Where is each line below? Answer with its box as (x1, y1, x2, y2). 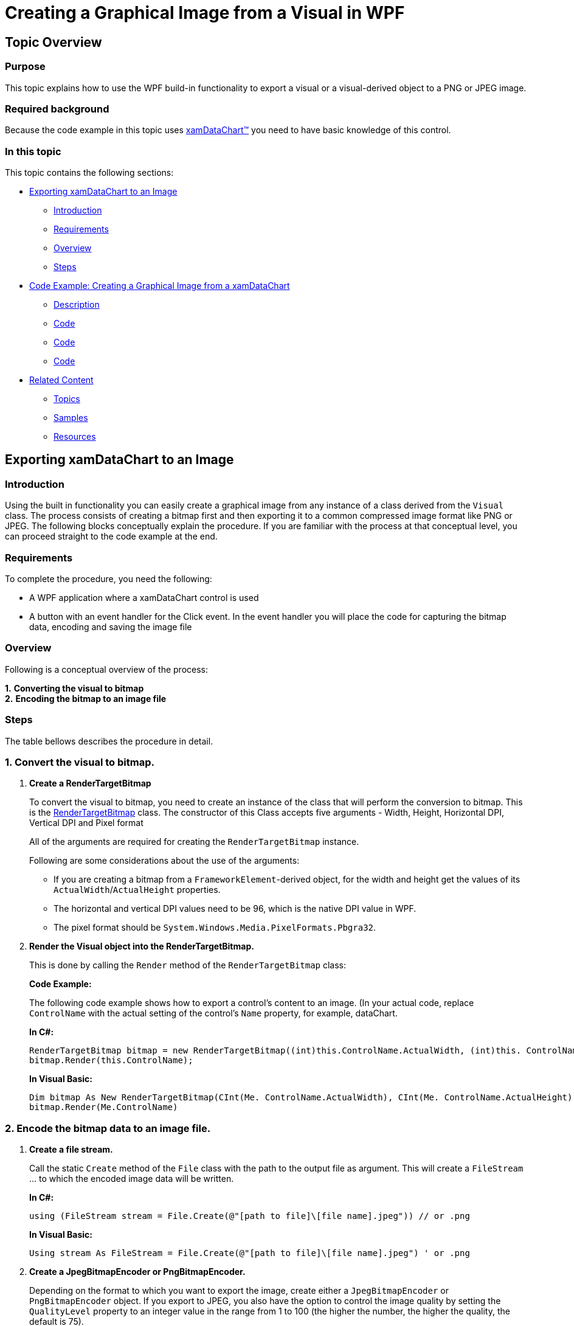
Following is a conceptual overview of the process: (5, 664, 209, 675)
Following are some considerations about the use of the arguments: (29, 855, 300, 866)
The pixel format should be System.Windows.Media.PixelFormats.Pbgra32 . (54, 922, 376, 933)
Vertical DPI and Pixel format (29, 817, 143, 828)
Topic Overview (5, 34, 102, 50)
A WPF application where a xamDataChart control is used (29, 592, 259, 603)
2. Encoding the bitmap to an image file (5, 693, 167, 704)
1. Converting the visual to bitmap (5, 682, 144, 693)
